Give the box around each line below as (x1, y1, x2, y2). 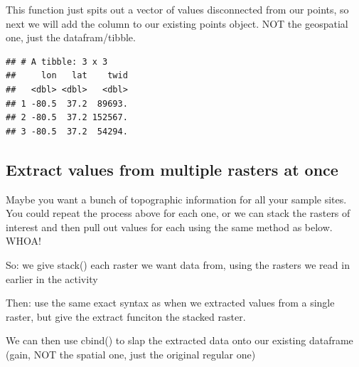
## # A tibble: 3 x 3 (6, 56, 108, 67)
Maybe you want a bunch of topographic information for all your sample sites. (6, 191, 347, 206)
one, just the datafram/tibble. (6, 30, 136, 45)
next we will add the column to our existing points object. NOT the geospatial (6, 16, 348, 31)
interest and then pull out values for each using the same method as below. (6, 219, 333, 234)
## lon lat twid (6, 70, 128, 81)
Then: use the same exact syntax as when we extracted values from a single (6, 295, 335, 310)
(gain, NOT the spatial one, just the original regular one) (6, 346, 256, 361)
